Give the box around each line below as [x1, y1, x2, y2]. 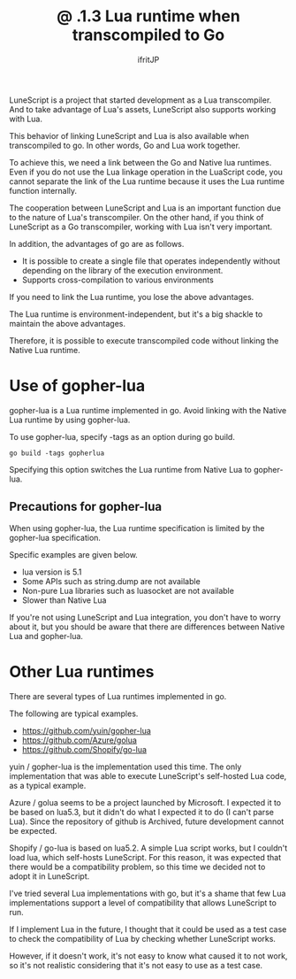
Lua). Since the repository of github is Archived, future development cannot [9, 816, 285, 827]
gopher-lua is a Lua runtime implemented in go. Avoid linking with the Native [9, 405, 287, 415]
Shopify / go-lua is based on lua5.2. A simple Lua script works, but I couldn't [9, 843, 288, 853]
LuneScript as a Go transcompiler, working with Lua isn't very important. [9, 221, 273, 232]
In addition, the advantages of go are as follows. [9, 238, 185, 249]
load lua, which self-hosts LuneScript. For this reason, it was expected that [9, 852, 281, 862]
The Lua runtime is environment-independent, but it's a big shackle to [9, 308, 263, 320]
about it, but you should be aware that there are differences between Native [9, 621, 285, 632]
